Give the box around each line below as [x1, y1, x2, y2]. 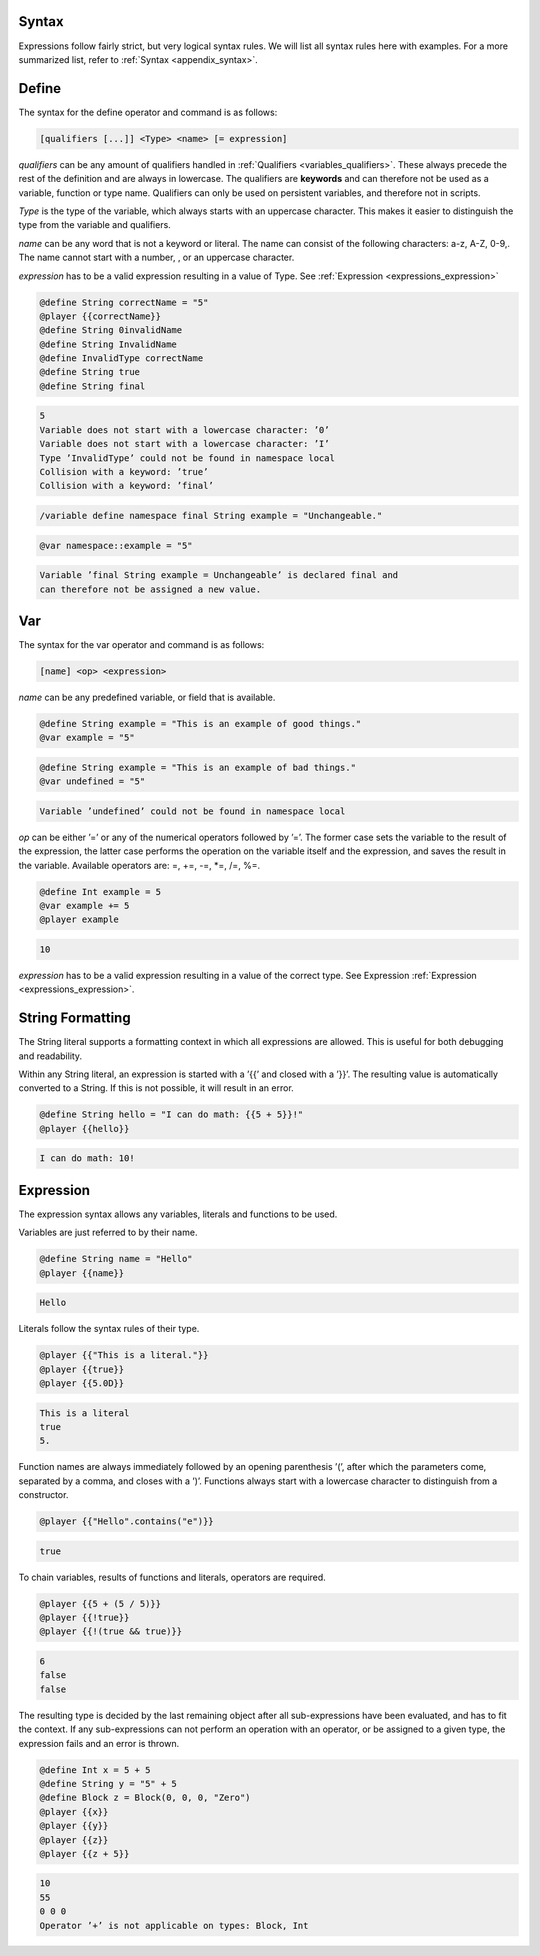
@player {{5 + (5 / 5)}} [39, 1598, 162, 1609]
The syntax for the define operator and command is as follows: [18, 106, 278, 118]
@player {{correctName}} [39, 310, 162, 322]
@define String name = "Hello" [39, 1253, 194, 1265]
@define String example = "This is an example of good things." [39, 718, 362, 729]
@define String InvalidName [39, 338, 177, 350]
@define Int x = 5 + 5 [39, 1764, 151, 1775]
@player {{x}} [39, 1806, 109, 1817]
